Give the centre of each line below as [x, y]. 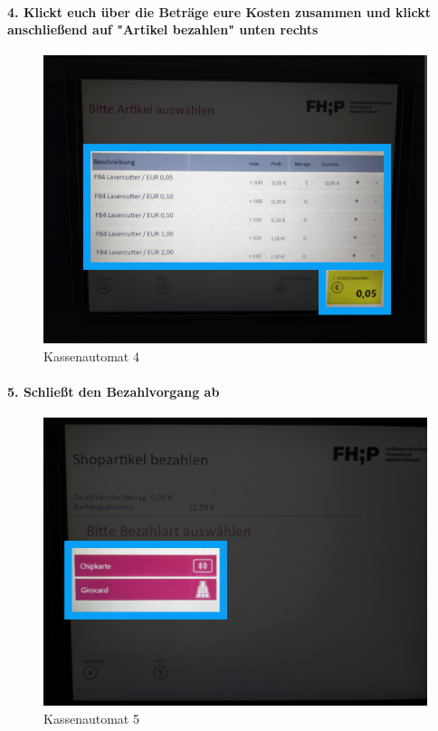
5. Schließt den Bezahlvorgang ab [114, 392]
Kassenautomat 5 [91, 718]
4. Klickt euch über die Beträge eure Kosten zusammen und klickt [219, 11]
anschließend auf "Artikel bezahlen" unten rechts [163, 29]
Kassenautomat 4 [91, 356]
